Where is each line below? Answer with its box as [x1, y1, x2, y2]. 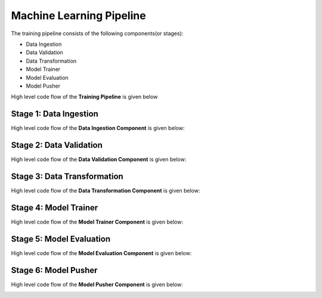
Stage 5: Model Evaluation [11, 234, 111, 244]
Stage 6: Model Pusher [11, 265, 98, 275]
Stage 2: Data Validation [11, 140, 103, 150]
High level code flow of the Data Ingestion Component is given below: [11, 125, 185, 132]
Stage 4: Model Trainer [11, 203, 98, 213]
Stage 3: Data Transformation [11, 171, 123, 181]
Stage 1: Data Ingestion [11, 109, 98, 119]
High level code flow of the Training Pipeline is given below [11, 93, 158, 101]
